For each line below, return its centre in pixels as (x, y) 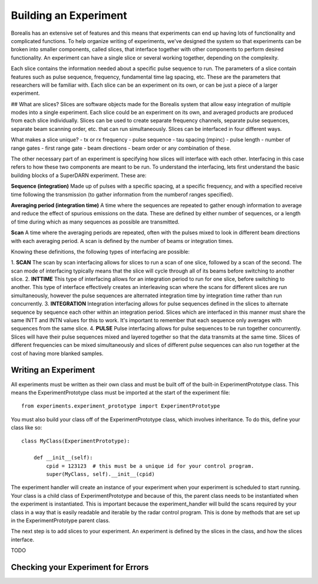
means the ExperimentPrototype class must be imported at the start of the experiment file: (120, 392)
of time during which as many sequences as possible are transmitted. (95, 222)
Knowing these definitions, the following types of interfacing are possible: (100, 251)
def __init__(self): (63, 458)
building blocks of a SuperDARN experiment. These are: (79, 175)
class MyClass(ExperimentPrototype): (76, 441)
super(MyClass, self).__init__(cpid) (101, 474)
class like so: (26, 428)
